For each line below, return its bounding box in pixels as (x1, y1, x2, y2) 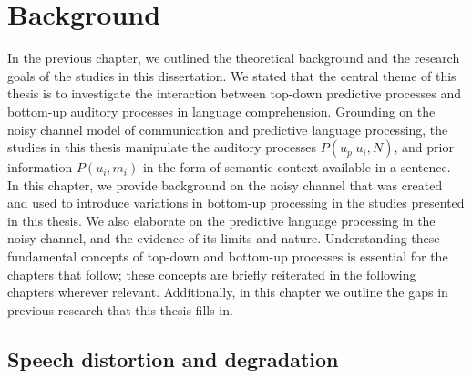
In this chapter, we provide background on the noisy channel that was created (7, 175, 443, 194)
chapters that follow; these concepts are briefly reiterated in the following (7, 264, 416, 283)
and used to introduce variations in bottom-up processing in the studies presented (7, 193, 465, 212)
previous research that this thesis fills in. (7, 300, 233, 319)
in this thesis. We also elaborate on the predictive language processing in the (7, 210, 436, 230)
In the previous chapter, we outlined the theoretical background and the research (7, 48, 460, 67)
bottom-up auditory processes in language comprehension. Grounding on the (7, 101, 436, 120)
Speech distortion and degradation (7, 344, 339, 373)
